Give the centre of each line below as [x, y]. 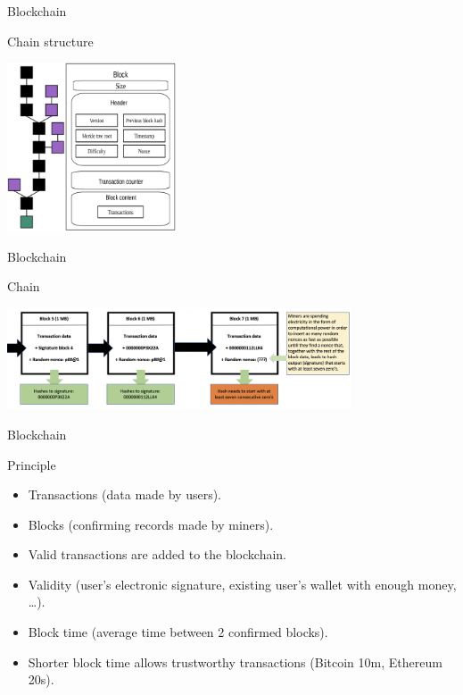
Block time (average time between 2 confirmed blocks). [178, 632]
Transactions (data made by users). [125, 494]
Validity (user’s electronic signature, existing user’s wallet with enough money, [242, 584]
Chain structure [50, 41]
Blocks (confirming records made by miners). [151, 524]
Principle [32, 464]
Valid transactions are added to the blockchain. [157, 554]
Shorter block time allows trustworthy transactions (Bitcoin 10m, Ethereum [235, 662]
